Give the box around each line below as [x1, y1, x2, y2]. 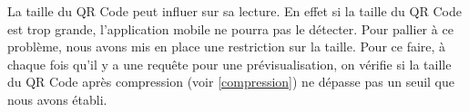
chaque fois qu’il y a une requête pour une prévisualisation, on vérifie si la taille [7, 54, 452, 73]
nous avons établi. [7, 89, 107, 108]
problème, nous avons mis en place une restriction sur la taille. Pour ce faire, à [7, 37, 446, 56]
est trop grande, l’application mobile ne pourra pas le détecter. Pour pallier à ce [7, 19, 454, 38]
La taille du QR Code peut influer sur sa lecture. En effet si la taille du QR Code [7, 2, 462, 20]
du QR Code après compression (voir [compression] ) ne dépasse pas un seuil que [7, 72, 455, 91]
